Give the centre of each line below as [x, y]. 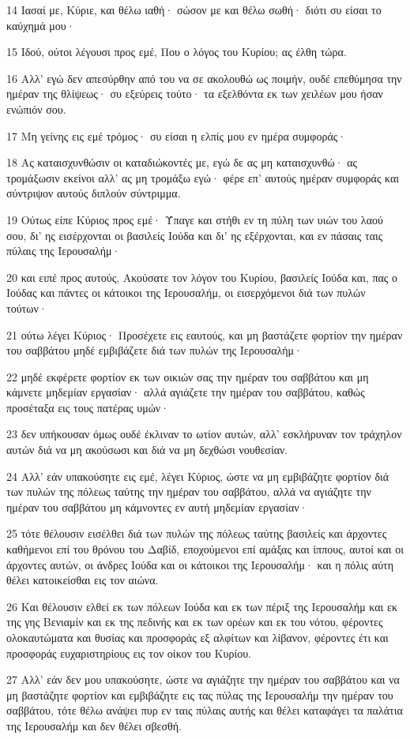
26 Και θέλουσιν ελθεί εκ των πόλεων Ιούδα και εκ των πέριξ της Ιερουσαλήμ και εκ [202, 606]
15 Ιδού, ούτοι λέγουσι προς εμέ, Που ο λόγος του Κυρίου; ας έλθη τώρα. [177, 52]
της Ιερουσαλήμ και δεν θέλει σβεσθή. [94, 725]
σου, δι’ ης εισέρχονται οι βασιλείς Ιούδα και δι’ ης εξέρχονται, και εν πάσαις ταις [195, 235]
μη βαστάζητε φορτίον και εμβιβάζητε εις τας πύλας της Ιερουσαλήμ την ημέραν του [200, 694]
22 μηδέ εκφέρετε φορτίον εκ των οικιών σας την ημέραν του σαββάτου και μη [188, 376]
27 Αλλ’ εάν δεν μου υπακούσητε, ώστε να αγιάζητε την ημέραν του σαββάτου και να [203, 679]
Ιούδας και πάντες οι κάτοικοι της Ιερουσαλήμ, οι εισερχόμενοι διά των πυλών [186, 293]
